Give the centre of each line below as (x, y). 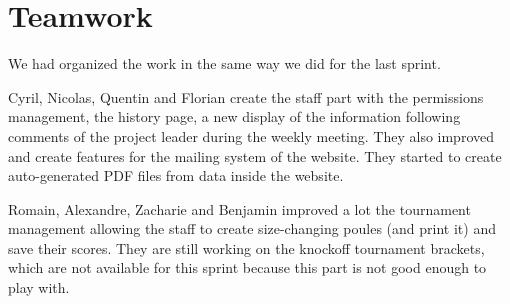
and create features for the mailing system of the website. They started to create (255, 155)
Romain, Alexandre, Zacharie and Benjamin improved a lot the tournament (239, 208)
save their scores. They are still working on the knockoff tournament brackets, (246, 247)
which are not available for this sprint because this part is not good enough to (247, 267)
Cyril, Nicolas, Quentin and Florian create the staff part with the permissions (246, 96)
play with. (39, 287)
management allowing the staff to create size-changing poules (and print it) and (252, 228)
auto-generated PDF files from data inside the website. (176, 175)
